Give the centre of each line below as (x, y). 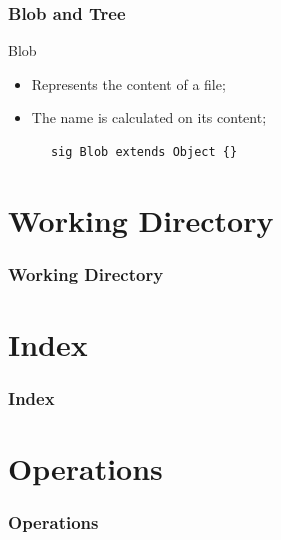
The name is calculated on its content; (149, 117)
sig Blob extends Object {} (144, 152)
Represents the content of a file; (128, 83)
